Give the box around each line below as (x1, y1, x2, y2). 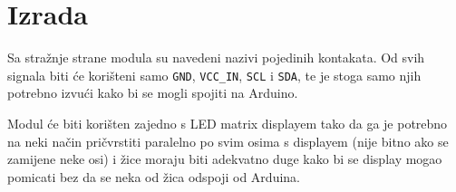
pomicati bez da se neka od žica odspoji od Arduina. (7, 167, 300, 186)
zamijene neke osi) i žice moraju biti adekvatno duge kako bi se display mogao (7, 149, 442, 168)
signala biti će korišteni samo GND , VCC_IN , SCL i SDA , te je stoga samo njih (7, 65, 422, 84)
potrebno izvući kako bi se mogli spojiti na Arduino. (7, 83, 298, 102)
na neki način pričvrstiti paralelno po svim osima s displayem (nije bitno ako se (7, 131, 449, 150)
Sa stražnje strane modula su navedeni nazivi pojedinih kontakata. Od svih (7, 48, 425, 67)
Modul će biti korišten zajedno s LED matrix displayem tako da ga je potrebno (7, 113, 448, 132)
